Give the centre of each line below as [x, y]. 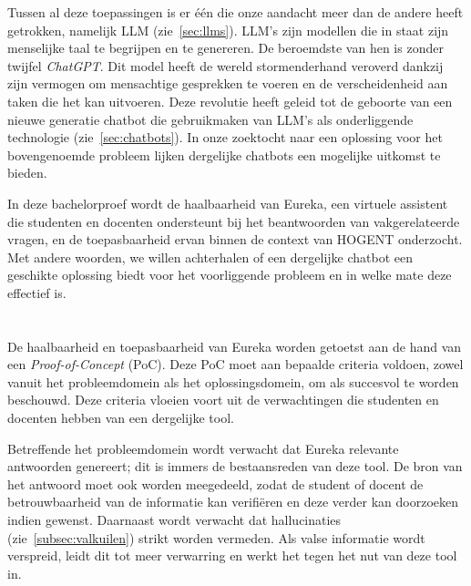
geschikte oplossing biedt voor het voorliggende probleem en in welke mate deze [230, 275]
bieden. [27, 173]
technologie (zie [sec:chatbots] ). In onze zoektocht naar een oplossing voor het [225, 137]
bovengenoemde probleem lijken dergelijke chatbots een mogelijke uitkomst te [224, 154]
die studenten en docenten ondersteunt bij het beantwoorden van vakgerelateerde [234, 221]
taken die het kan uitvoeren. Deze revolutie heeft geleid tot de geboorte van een [230, 101]
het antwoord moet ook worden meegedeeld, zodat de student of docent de [215, 483]
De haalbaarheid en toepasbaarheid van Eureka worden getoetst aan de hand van [235, 346]
